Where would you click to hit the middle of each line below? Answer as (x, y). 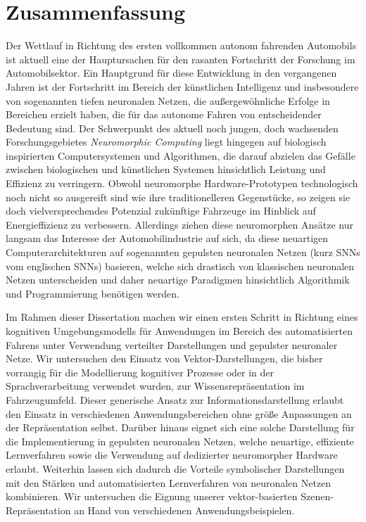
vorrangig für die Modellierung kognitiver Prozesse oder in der (140, 372)
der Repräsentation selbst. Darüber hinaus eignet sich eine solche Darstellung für (180, 427)
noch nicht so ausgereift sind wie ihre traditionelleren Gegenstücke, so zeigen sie (178, 197)
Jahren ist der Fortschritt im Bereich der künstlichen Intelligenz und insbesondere (182, 86)
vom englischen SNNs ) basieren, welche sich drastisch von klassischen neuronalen (180, 266)
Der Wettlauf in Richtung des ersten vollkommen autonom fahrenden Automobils (181, 45)
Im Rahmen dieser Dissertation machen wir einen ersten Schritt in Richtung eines (182, 317)
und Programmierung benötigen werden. (93, 293)
